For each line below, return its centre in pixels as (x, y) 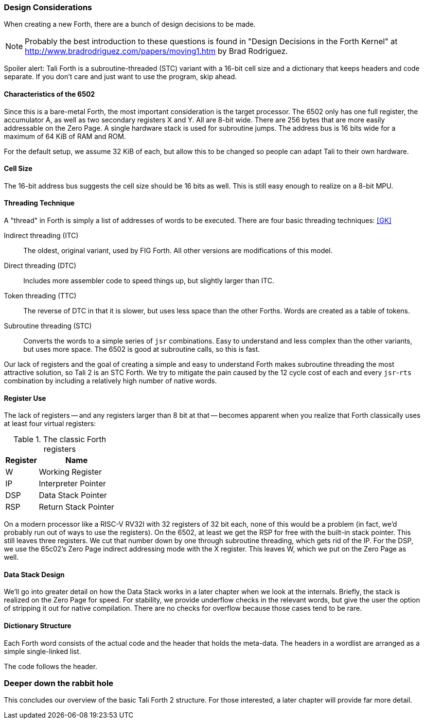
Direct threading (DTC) (40, 266)
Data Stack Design (34, 574)
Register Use (25, 398)
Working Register (71, 472)
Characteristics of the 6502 (50, 94)
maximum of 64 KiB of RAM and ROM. (65, 136)
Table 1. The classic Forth (60, 439)
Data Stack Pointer (73, 495)
